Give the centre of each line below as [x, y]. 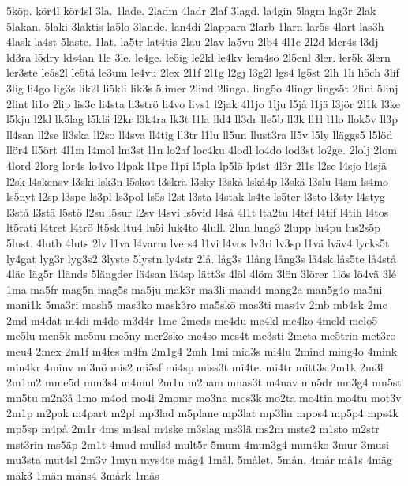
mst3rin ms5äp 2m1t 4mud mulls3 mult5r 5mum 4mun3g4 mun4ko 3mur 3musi [198, 444]
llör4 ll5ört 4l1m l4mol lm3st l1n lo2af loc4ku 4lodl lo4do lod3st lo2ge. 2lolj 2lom [202, 150]
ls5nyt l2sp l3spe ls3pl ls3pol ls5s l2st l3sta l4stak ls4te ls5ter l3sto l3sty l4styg [196, 196]
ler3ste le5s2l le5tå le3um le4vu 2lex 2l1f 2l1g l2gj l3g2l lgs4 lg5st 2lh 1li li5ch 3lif [203, 72]
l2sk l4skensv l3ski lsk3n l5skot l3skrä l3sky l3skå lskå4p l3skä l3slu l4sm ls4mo [198, 181]
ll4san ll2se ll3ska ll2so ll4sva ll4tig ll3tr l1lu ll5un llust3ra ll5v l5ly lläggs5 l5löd [200, 134]
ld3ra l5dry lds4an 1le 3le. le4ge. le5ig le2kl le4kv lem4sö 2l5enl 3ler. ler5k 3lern [198, 57]
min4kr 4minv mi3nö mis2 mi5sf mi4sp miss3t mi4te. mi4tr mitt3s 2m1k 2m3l [195, 366]
